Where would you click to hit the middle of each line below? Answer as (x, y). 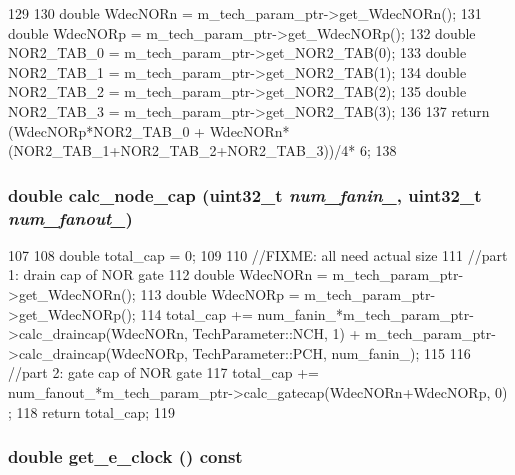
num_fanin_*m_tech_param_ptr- (365, 313)
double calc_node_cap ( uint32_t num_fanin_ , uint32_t (245, 194)
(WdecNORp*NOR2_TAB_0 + (106, 130)
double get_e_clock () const (125, 456)
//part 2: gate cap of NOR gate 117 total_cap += (163, 372)
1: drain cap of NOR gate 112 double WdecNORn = (168, 274)
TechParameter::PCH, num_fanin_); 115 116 (331, 352)
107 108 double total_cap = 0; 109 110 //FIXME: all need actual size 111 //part (258, 254)
